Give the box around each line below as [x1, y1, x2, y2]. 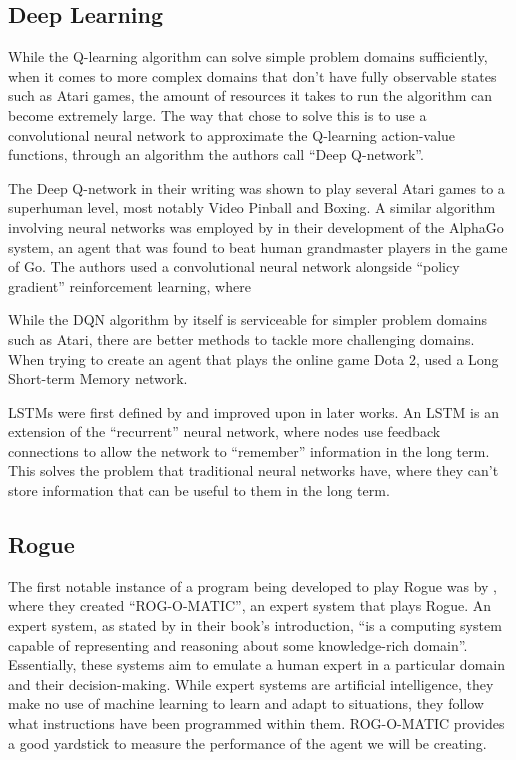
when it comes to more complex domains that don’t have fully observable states [8, 65, 497, 86]
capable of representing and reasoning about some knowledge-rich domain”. [8, 634, 468, 655]
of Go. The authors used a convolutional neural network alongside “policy [8, 256, 460, 277]
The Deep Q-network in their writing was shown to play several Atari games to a [8, 177, 505, 198]
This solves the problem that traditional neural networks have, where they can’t [8, 460, 499, 481]
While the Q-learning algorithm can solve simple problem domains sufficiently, [8, 46, 488, 67]
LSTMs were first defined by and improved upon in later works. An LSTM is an [8, 401, 499, 422]
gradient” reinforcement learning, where [8, 275, 251, 296]
